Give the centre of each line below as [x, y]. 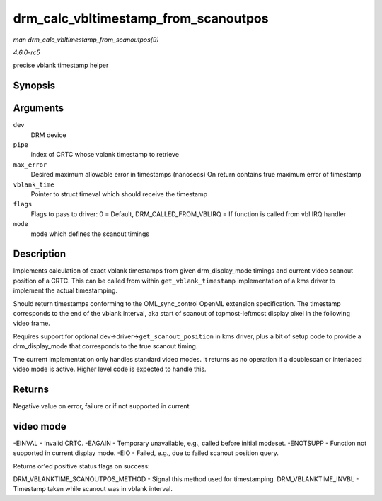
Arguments [39, 108]
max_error [30, 165]
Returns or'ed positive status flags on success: [81, 466]
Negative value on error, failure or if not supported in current [101, 406]
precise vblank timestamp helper [61, 65]
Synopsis [34, 86]
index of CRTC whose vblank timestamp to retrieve [105, 155]
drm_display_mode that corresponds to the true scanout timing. [105, 346]
